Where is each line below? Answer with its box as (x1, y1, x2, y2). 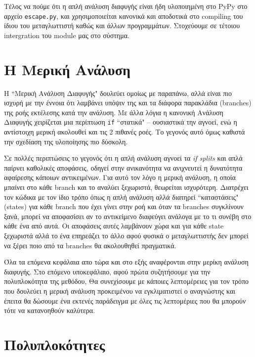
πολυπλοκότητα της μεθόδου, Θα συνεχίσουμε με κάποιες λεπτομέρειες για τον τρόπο (4, 276, 249, 286)
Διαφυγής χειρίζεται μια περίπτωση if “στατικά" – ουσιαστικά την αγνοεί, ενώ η (4, 117, 237, 127)
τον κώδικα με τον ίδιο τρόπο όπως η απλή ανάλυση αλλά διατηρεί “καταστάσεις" (4, 191, 239, 202)
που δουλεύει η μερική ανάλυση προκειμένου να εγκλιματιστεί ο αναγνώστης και (4, 285, 235, 296)
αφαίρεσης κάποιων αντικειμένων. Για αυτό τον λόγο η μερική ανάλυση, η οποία (4, 172, 236, 182)
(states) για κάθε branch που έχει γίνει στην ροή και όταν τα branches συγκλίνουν (4, 201, 244, 212)
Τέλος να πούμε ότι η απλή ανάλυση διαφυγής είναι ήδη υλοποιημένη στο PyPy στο (4, 1, 248, 11)
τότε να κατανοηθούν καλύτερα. (4, 305, 95, 315)
